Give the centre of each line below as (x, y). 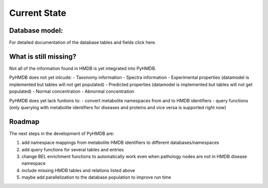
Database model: (36, 31)
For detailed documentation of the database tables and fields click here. (83, 43)
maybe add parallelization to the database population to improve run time (96, 177)
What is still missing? (43, 56)
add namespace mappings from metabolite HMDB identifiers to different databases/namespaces (120, 143)
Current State (38, 13)
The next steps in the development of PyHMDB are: (62, 133)
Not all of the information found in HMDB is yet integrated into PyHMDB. (83, 68)
